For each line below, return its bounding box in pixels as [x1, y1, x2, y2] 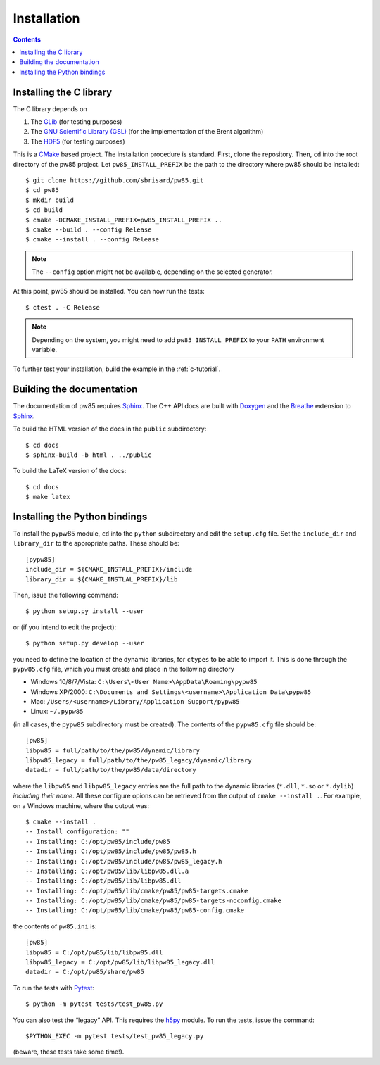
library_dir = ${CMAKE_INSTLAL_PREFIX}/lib [25, 575, 178, 584]
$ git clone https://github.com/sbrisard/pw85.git [25, 176, 204, 184]
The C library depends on [13, 104, 87, 113]
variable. [32, 346, 58, 354]
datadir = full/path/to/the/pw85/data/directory [25, 766, 196, 774]
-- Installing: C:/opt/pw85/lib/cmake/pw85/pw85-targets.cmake [25, 887, 248, 895]
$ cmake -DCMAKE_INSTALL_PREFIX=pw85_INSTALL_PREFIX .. [25, 215, 222, 224]
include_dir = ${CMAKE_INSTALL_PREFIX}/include [25, 565, 193, 574]
